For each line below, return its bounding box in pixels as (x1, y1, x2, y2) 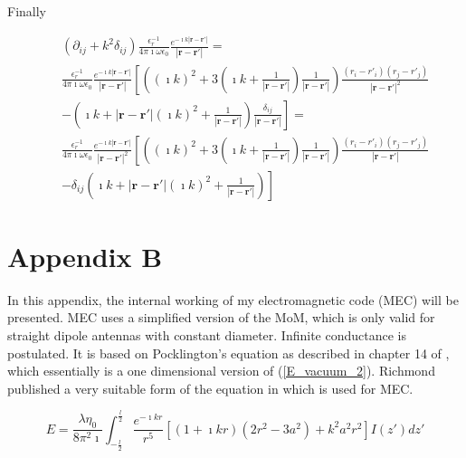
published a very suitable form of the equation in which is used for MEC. (7, 378, 414, 397)
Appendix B (7, 237, 163, 274)
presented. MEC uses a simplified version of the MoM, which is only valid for (7, 308, 435, 327)
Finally (7, 2, 46, 20)
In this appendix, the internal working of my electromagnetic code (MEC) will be (7, 290, 459, 309)
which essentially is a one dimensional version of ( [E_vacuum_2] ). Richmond (7, 361, 435, 380)
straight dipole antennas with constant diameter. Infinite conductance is (7, 325, 407, 344)
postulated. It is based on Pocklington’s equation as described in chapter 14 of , (7, 343, 450, 362)
